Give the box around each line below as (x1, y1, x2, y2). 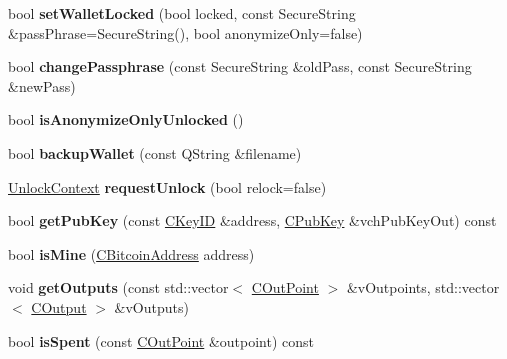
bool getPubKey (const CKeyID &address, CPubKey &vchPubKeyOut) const (8, 210, 497, 231)
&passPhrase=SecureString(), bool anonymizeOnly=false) (8, 22, 363, 43)
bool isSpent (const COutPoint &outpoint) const (8, 330, 315, 351)
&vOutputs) (114, 296, 189, 317)
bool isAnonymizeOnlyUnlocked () (8, 109, 244, 130)
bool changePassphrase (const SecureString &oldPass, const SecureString (8, 56, 472, 77)
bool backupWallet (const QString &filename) (8, 142, 302, 163)
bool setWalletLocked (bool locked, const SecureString (8, 3, 356, 23)
